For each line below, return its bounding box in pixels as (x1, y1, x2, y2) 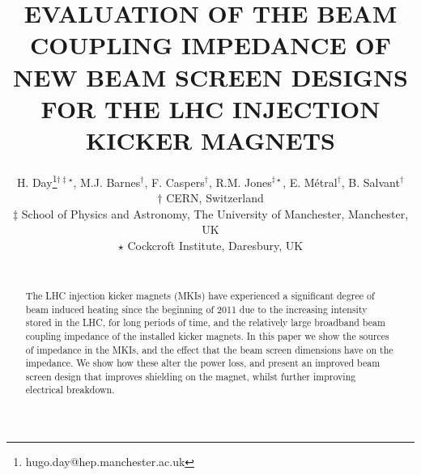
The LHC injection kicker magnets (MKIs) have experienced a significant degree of (25, 288, 375, 302)
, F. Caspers (144, 173, 205, 190)
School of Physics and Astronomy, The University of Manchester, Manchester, (21, 205, 409, 222)
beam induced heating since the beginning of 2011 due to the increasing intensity (25, 302, 368, 316)
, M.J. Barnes (73, 173, 141, 190)
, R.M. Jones (208, 173, 272, 190)
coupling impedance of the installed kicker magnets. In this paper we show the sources (25, 329, 389, 342)
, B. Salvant (341, 173, 400, 190)
